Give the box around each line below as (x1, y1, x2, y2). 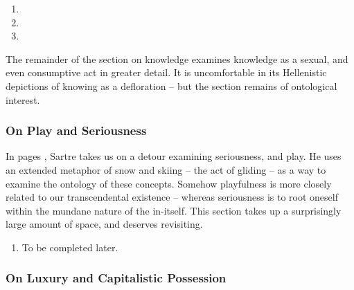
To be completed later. (21, 239, 118, 254)
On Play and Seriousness (6, 122, 147, 139)
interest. (6, 92, 40, 107)
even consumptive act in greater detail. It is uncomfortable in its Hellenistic (6, 65, 327, 80)
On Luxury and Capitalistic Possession (6, 269, 227, 287)
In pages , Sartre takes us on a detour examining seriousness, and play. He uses (6, 149, 342, 163)
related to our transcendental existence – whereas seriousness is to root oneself (6, 190, 338, 204)
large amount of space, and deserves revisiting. (6, 217, 203, 231)
